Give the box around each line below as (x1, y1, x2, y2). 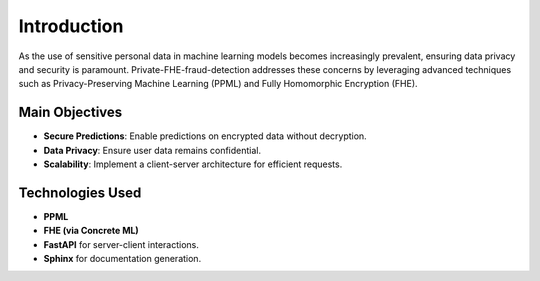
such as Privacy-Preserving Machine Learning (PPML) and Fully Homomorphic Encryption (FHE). (18, 78, 419, 90)
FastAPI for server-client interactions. (43, 238, 199, 250)
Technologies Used (18, 184, 142, 201)
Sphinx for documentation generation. (43, 253, 202, 265)
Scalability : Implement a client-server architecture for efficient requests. (43, 158, 343, 170)
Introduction (18, 15, 124, 37)
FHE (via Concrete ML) (43, 225, 139, 237)
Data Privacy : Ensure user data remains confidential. (43, 144, 262, 156)
